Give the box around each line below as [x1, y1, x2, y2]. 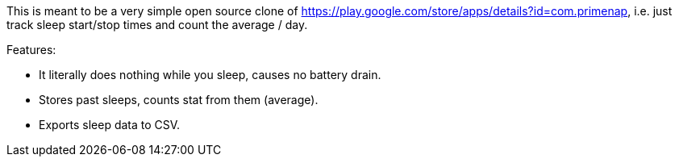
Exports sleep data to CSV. [39, 118, 181, 132]
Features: [6, 43, 56, 56]
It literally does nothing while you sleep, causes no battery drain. [39, 68, 381, 81]
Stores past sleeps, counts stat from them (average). [39, 93, 319, 107]
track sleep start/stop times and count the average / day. [6, 18, 308, 31]
